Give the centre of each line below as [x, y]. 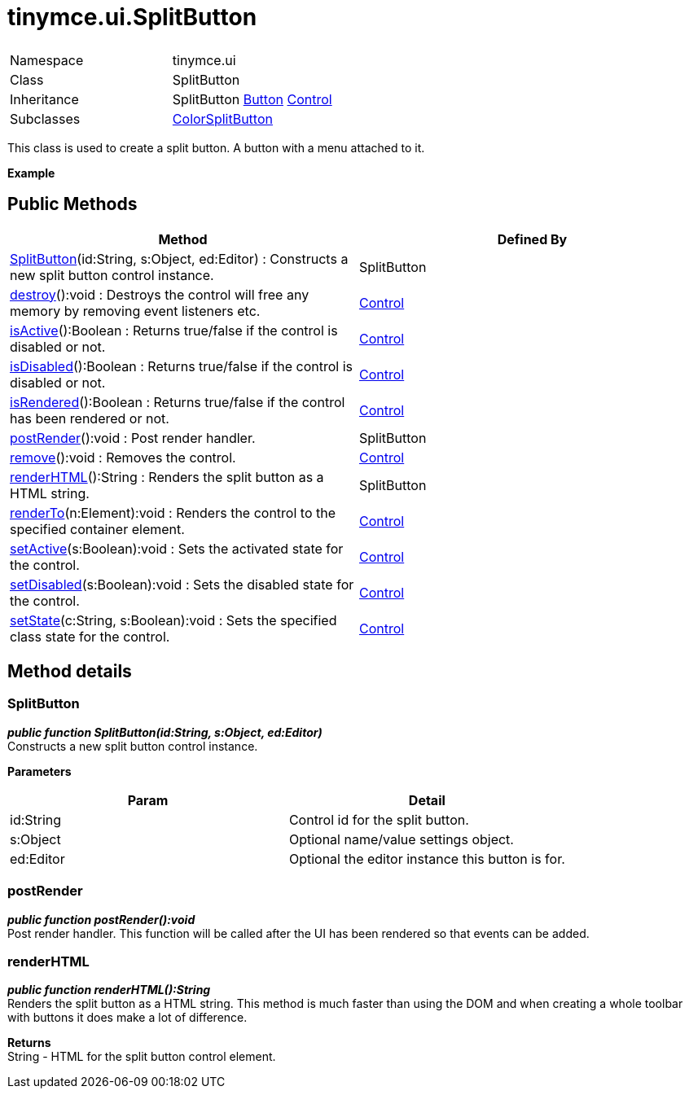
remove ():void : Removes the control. [123, 457]
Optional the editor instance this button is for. [427, 858]
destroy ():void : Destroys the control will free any [160, 294]
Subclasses [45, 118]
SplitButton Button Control [252, 99]
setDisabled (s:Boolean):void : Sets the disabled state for [182, 584]
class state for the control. [90, 636]
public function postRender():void [101, 919]
